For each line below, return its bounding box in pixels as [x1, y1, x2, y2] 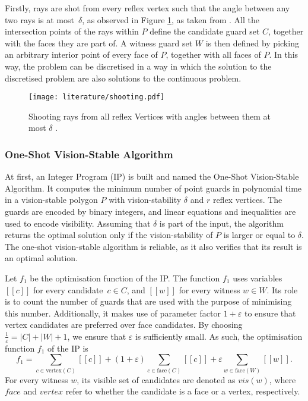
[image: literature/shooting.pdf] [28, 93, 165, 102]
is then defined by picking [205, 36, 299, 49]
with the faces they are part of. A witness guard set [5, 36, 193, 49]
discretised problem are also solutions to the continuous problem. [5, 71, 242, 84]
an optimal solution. [5, 252, 78, 264]
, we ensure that [67, 330, 126, 342]
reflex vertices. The [212, 193, 282, 206]
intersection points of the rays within [5, 25, 139, 37]
